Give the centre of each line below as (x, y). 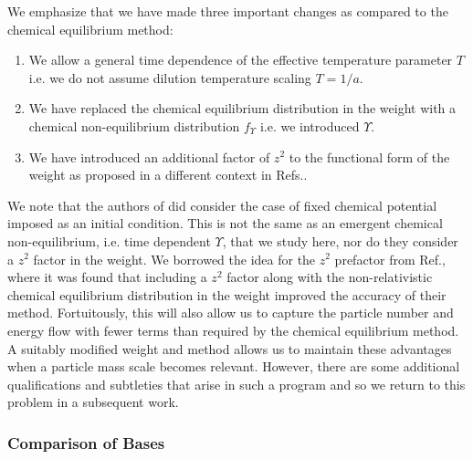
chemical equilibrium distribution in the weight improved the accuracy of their (227, 294)
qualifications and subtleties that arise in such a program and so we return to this (236, 384)
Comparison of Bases (86, 442)
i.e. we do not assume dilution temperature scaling (170, 77)
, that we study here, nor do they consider (340, 240)
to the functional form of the (369, 156)
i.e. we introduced (310, 125)
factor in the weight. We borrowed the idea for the (174, 259)
